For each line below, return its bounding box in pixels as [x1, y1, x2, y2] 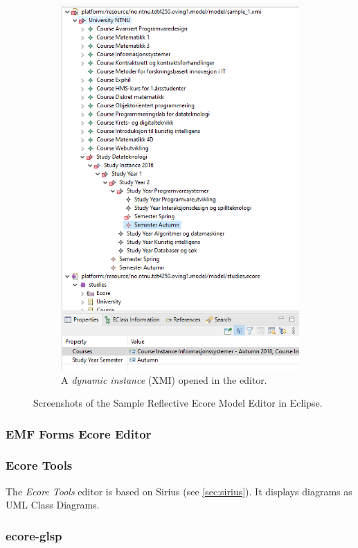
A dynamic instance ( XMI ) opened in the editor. [61, 372, 267, 387]
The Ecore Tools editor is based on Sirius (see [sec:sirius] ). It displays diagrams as [6, 484, 352, 498]
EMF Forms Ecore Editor [6, 425, 152, 442]
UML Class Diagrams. [6, 497, 100, 512]
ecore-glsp [6, 527, 62, 544]
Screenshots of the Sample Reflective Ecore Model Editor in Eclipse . [33, 396, 323, 410]
